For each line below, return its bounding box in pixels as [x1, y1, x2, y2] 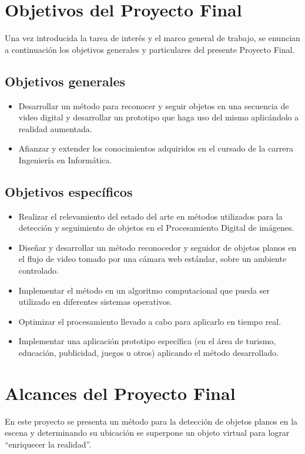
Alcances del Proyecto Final [5, 381, 236, 405]
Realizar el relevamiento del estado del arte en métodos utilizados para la [18, 210, 283, 222]
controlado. [18, 264, 59, 277]
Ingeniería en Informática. [18, 153, 112, 166]
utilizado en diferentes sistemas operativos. [18, 295, 173, 308]
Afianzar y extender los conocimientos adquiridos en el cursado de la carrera [18, 142, 294, 154]
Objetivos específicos [5, 182, 133, 200]
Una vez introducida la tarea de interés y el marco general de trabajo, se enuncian [5, 32, 300, 44]
